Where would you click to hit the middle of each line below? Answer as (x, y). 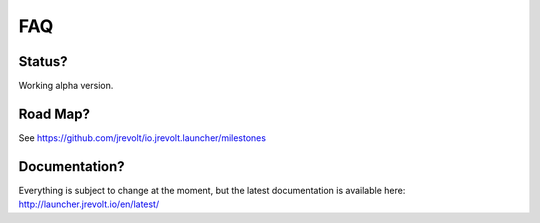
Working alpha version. (66, 86)
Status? (43, 61)
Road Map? (54, 113)
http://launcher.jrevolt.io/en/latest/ (89, 204)
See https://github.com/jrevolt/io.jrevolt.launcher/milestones (142, 137)
